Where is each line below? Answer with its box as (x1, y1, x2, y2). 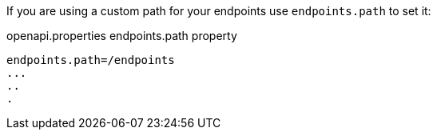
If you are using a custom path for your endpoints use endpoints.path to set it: (6, 4, 431, 18)
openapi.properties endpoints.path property (6, 29, 237, 42)
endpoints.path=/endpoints (6, 54, 175, 66)
